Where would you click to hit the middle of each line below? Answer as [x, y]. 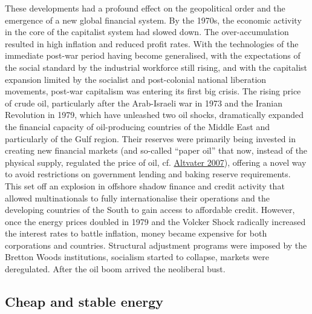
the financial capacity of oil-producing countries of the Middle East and [137, 126]
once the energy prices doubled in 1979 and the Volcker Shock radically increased [155, 221]
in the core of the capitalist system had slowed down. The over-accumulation [147, 32]
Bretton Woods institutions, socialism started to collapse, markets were [137, 257]
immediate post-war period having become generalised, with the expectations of [153, 55]
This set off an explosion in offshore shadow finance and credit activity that [145, 185]
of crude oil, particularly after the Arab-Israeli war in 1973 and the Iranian [144, 103]
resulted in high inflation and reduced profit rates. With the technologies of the [152, 43]
